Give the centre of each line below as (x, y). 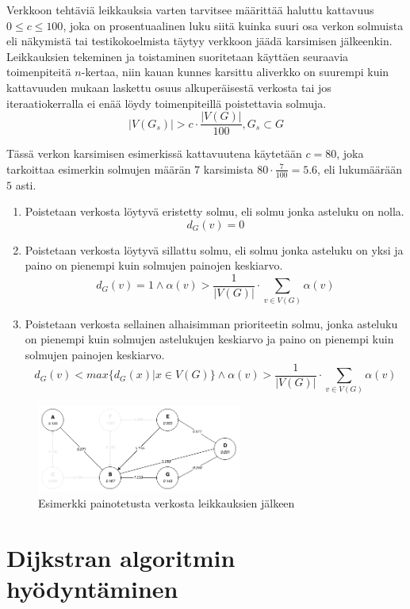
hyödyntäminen (92, 589)
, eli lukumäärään (360, 169)
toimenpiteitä (39, 72)
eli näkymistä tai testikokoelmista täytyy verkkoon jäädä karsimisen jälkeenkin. (199, 41)
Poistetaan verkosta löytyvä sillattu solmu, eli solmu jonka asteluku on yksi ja (214, 249)
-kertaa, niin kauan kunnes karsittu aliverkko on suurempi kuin (235, 72)
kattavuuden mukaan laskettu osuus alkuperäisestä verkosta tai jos (169, 87)
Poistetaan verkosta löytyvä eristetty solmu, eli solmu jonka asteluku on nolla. (215, 211)
